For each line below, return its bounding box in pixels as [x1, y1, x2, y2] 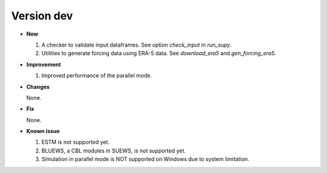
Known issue [26, 128, 60, 135]
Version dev [11, 9, 73, 22]
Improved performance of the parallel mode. [41, 72, 153, 79]
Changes [26, 83, 50, 90]
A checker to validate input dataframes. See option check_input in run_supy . [41, 41, 232, 48]
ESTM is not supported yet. [41, 139, 110, 146]
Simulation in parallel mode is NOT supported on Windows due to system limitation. [41, 155, 249, 163]
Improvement [26, 60, 61, 68]
